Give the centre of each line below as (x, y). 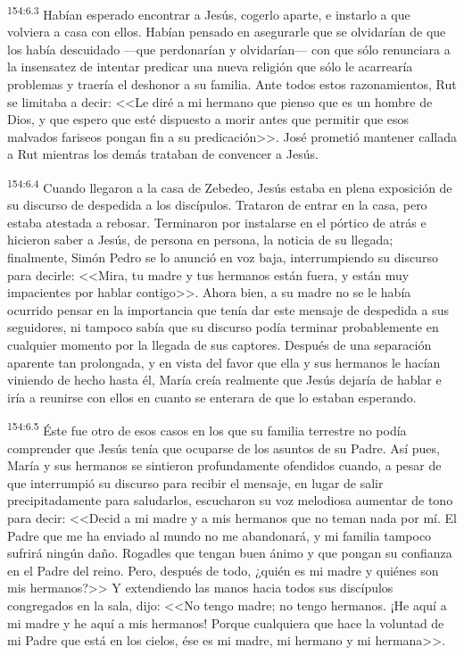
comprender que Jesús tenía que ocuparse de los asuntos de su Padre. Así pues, (224, 448)
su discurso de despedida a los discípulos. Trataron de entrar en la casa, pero (217, 205)
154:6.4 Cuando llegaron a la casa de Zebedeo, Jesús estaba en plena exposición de (230, 186)
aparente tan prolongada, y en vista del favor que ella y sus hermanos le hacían (224, 362)
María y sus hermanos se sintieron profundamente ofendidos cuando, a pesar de (224, 465)
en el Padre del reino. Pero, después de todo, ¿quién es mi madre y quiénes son (223, 570)
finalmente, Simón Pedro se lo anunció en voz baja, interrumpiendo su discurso (223, 257)
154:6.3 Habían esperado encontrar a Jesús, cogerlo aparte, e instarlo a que (209, 13)
